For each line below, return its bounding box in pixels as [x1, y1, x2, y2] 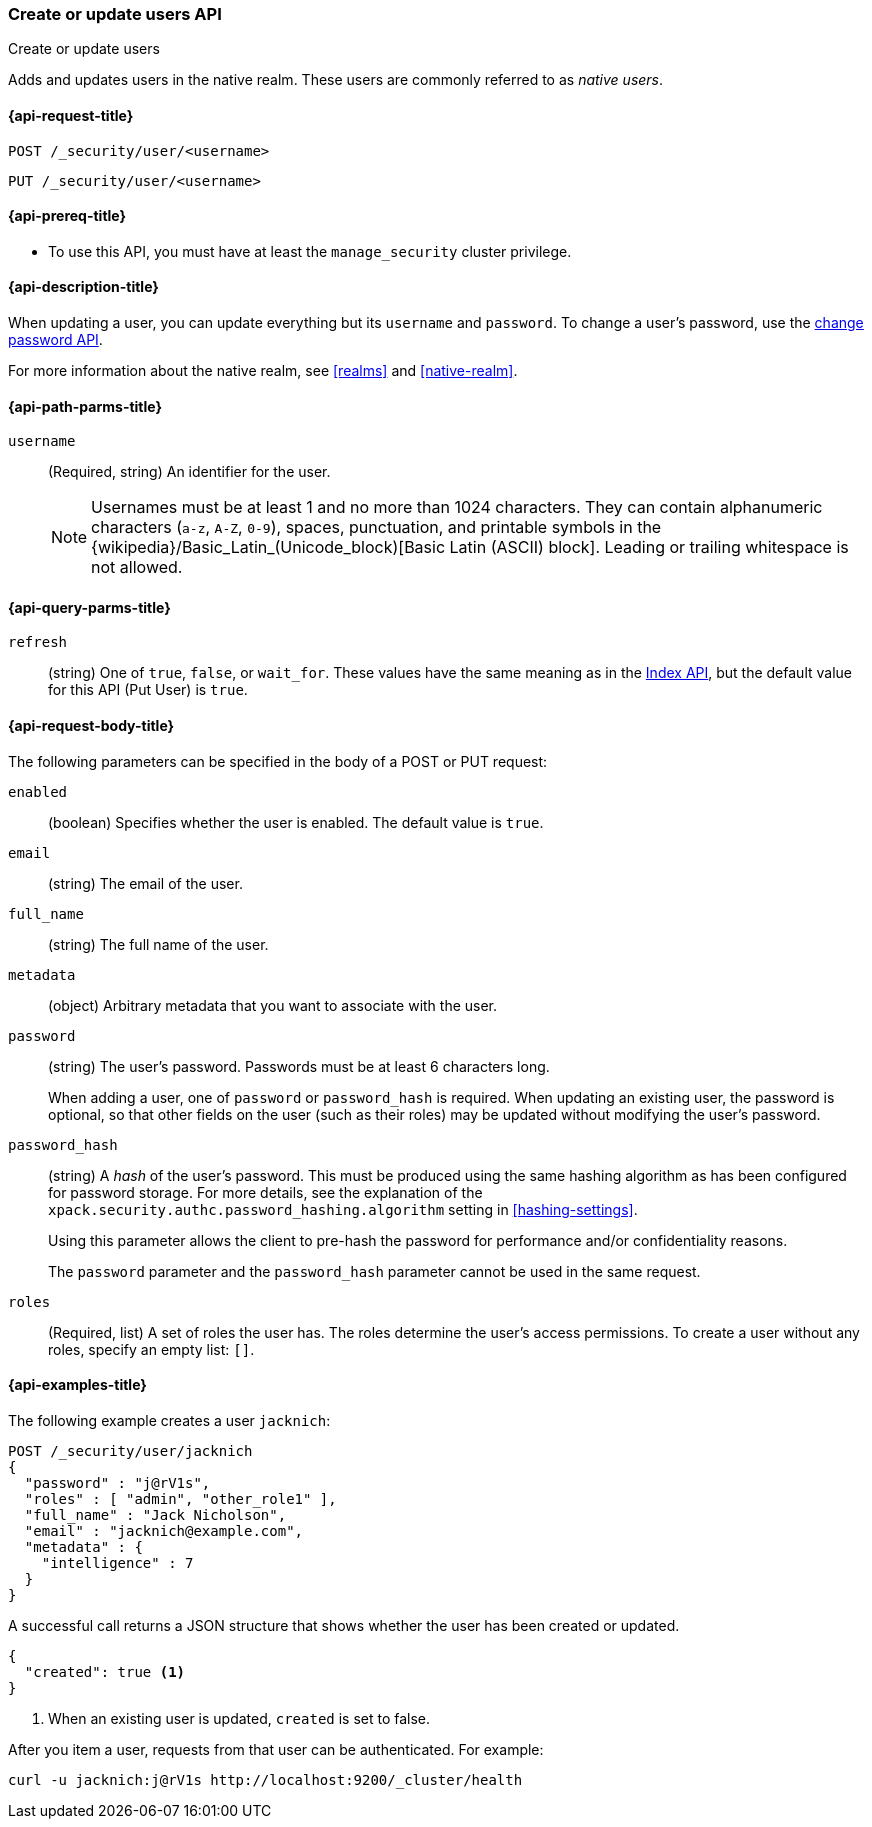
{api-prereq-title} [8, 207, 127, 225]
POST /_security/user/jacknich [8, 1442, 253, 1459]
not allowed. [91, 557, 183, 578]
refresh [8, 634, 68, 651]
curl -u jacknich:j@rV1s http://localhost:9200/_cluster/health [8, 1771, 523, 1788]
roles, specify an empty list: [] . [48, 1340, 255, 1358]
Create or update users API [8, 4, 222, 24]
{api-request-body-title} [8, 717, 175, 735]
